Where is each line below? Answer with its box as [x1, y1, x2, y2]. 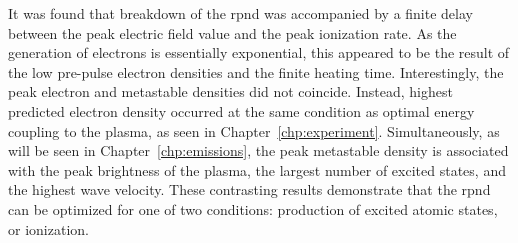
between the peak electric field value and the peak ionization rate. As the [8, 22, 457, 43]
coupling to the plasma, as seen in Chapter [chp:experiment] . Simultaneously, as [8, 120, 500, 141]
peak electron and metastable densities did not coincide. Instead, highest [8, 81, 453, 102]
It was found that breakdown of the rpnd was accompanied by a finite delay [8, 3, 473, 23]
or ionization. [8, 218, 89, 239]
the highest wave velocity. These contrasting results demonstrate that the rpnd [8, 179, 491, 200]
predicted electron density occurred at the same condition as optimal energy [8, 100, 475, 121]
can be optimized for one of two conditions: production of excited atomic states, [8, 198, 498, 219]
